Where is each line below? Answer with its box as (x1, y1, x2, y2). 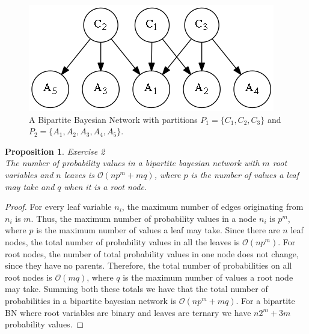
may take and (5, 180, 55, 192)
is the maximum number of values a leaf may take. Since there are (36, 224, 280, 236)
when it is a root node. (64, 180, 147, 192)
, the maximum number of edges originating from (121, 200, 304, 213)
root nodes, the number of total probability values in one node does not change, (5, 247, 299, 260)
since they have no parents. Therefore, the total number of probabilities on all (5, 259, 292, 272)
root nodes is (5, 270, 52, 283)
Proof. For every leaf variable (5, 200, 112, 213)
